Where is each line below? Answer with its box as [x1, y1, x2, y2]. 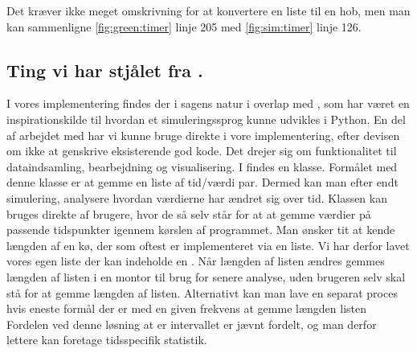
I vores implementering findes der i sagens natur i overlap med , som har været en [6, 95, 410, 112]
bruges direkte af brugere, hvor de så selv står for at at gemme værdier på [6, 205, 371, 222]
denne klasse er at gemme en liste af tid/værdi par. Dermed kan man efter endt [6, 174, 399, 191]
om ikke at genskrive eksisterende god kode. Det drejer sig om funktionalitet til [6, 142, 397, 159]
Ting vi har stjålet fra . [6, 57, 203, 82]
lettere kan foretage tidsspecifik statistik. [6, 331, 207, 348]
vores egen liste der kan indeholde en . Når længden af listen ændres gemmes [6, 252, 385, 269]
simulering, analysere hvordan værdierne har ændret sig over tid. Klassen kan [6, 189, 387, 206]
